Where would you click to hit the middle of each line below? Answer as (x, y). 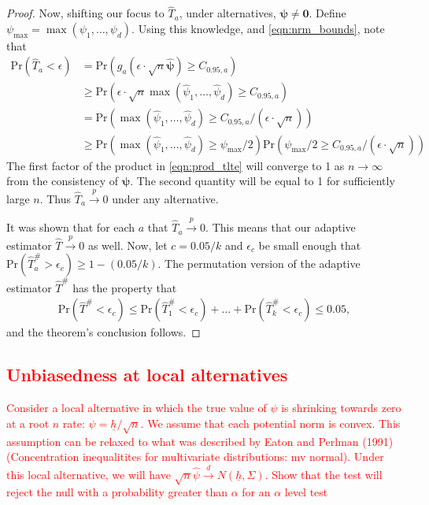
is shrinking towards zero (341, 408)
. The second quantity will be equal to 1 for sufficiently (263, 181)
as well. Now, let (128, 245)
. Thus (55, 198)
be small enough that (310, 245)
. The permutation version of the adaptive (259, 264)
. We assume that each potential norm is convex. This (270, 423)
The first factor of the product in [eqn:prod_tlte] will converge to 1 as (176, 165)
